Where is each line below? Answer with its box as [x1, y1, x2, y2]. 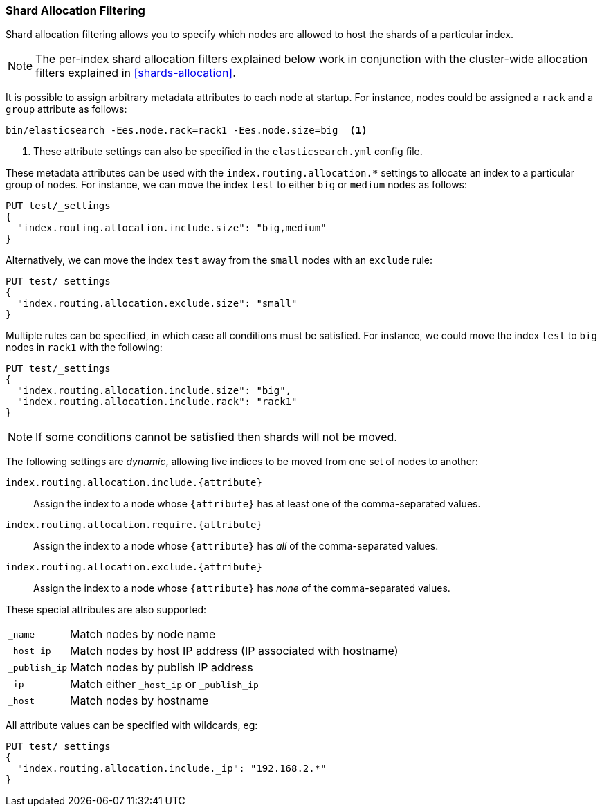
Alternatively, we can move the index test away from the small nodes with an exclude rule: [6, 254, 432, 267]
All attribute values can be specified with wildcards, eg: [6, 719, 258, 732]
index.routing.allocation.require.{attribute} [6, 519, 262, 531]
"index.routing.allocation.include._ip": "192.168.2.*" [17, 763, 327, 775]
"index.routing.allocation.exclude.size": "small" [17, 298, 298, 309]
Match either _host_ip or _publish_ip [70, 677, 259, 692]
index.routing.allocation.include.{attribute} [6, 477, 262, 489]
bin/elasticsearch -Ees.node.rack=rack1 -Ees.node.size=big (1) [6, 125, 367, 136]
